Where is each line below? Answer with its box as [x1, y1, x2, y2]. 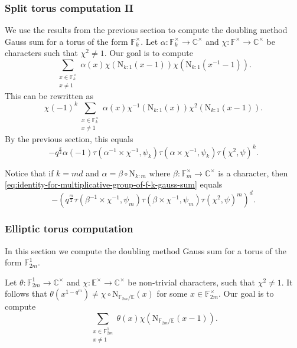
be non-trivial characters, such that [128, 275, 255, 288]
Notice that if [5, 166, 54, 179]
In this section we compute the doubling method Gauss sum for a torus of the [5, 244, 287, 257]
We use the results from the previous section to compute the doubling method [5, 24, 288, 36]
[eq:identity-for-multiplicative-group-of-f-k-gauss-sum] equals [5, 178, 223, 191]
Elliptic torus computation [5, 221, 133, 236]
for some [156, 287, 188, 300]
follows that [5, 287, 47, 300]
